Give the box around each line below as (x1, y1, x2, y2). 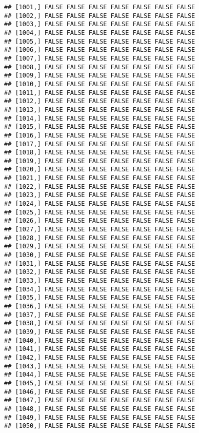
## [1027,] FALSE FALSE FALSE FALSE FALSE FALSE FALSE (4, 226, 195, 233)
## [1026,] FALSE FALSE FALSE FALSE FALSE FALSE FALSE (4, 217, 195, 225)
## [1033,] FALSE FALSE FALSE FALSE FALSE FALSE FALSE (4, 277, 195, 284)
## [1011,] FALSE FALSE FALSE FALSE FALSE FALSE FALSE (4, 89, 195, 96)
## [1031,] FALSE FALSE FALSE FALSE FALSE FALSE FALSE (4, 260, 195, 267)
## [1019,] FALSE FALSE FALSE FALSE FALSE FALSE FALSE (4, 157, 195, 165)
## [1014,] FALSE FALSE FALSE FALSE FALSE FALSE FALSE (4, 114, 195, 122)
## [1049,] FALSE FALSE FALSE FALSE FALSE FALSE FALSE (4, 414, 195, 421)
